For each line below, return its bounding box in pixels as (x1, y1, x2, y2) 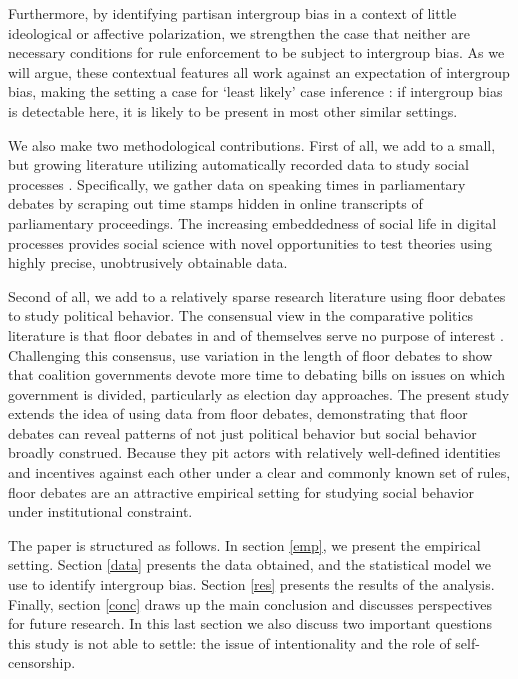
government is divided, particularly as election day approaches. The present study (8, 383, 510, 404)
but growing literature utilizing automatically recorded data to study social (8, 154, 469, 175)
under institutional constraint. (8, 501, 193, 522)
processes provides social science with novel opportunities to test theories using (8, 232, 492, 253)
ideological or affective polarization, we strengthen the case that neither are (8, 22, 470, 43)
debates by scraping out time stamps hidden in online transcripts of (8, 193, 423, 214)
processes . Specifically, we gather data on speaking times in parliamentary (8, 173, 466, 194)
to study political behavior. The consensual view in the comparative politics (8, 305, 474, 326)
